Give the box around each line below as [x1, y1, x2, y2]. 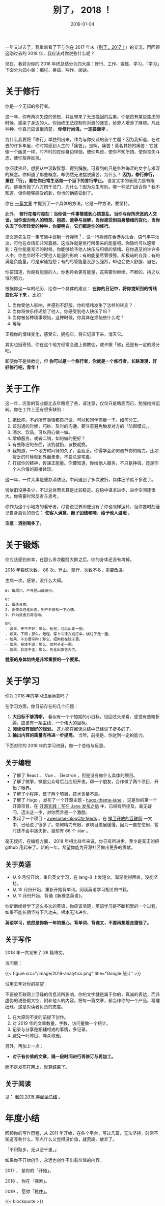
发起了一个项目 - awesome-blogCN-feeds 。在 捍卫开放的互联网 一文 [12, 815, 153, 822]
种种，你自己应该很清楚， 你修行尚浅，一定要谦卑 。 [5, 126, 111, 132]
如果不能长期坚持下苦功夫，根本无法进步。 [5, 909, 91, 915]
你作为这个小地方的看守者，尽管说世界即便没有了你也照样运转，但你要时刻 [5, 504, 156, 510]
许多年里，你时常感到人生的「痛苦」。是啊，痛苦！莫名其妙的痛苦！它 [13, 142, 154, 148]
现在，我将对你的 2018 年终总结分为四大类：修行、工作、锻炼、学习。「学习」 [5, 61, 160, 66]
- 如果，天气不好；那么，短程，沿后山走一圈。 [5, 626, 87, 631]
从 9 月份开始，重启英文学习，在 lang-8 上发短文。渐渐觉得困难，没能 [12, 874, 154, 880]
